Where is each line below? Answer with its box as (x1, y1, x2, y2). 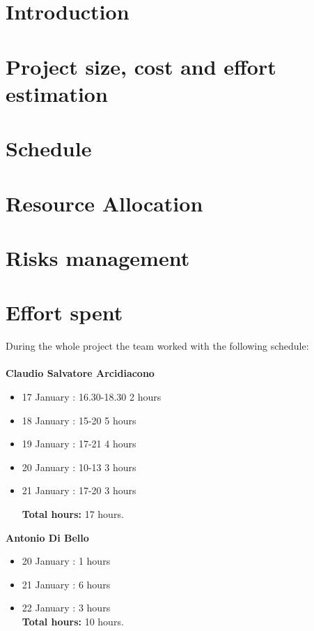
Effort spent (6, 298, 123, 327)
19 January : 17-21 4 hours (22, 436, 136, 451)
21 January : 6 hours (22, 577, 111, 591)
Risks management (6, 243, 190, 272)
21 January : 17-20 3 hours (22, 483, 136, 498)
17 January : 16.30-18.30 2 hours (22, 389, 162, 403)
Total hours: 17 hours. (22, 506, 124, 521)
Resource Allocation (6, 188, 203, 217)
